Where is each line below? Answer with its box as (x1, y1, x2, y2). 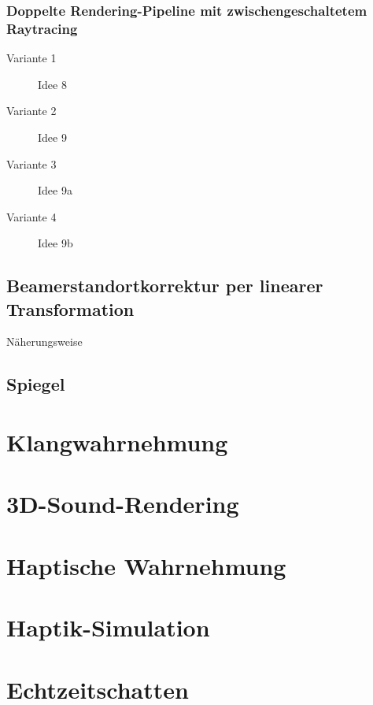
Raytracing (6, 18, 78, 38)
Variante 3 (6, 155, 57, 172)
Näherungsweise (6, 333, 83, 350)
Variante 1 (6, 50, 57, 66)
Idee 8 (38, 76, 67, 92)
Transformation (6, 296, 135, 321)
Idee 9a (38, 182, 72, 199)
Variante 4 (6, 208, 57, 224)
